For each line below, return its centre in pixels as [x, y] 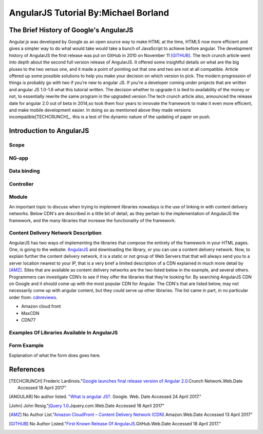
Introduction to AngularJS [49, 131]
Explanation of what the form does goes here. [55, 355]
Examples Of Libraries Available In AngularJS [63, 332]
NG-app [19, 158]
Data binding [24, 171]
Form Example [26, 346]
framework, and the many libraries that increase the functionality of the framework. [93, 220]
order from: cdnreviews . [33, 297]
